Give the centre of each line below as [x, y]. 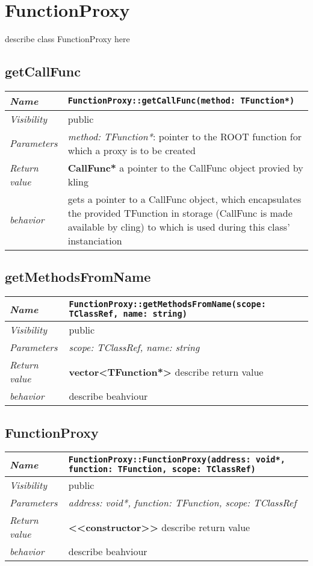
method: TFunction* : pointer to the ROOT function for [184, 136]
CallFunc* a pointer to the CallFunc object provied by [185, 167]
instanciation [95, 240]
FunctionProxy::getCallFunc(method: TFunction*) [181, 101]
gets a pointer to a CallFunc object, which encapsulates [184, 199]
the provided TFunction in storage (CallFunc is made [180, 213]
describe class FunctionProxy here [67, 39]
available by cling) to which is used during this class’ [179, 226]
